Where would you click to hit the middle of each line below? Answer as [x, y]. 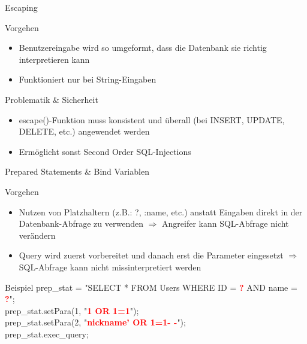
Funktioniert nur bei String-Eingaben [88, 79]
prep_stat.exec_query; [47, 334]
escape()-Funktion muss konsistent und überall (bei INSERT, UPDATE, [152, 119]
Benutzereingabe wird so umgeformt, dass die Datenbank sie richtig [143, 48]
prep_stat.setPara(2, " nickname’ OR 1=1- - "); [95, 322]
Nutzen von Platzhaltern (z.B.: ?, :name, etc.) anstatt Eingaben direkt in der [161, 211]
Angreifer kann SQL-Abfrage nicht [225, 223]
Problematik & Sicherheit [52, 99]
